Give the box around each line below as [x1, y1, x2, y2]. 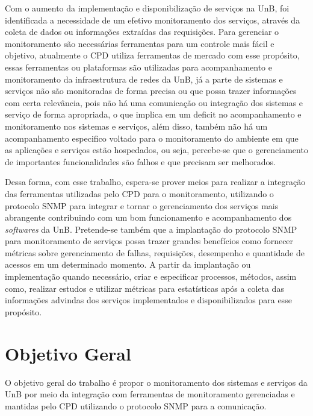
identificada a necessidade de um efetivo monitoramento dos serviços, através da [5, 13, 300, 26]
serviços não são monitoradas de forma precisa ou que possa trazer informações [5, 84, 297, 97]
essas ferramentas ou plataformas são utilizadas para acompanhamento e [5, 60, 272, 73]
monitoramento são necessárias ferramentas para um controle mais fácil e [5, 37, 274, 49]
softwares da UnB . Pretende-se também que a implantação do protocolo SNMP [5, 222, 297, 235]
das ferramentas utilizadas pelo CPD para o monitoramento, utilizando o [5, 187, 274, 200]
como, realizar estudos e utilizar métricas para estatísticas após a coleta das [5, 282, 284, 294]
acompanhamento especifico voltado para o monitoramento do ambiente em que [5, 131, 299, 144]
